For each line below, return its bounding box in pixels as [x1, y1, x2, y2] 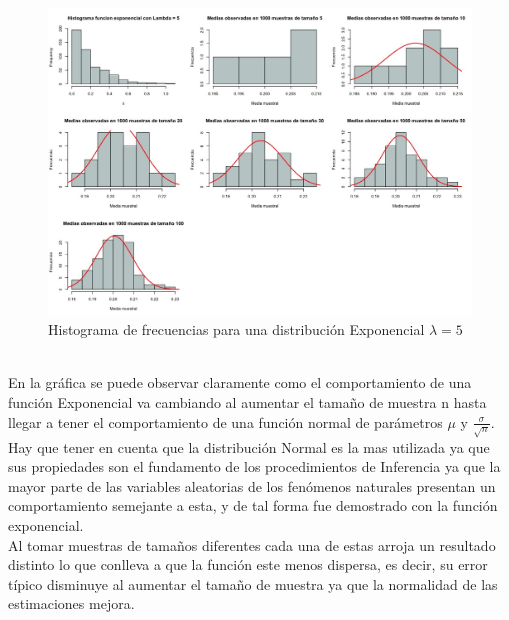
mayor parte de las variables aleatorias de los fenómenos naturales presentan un [8, 475, 496, 496]
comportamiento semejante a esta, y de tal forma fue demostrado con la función [8, 495, 498, 516]
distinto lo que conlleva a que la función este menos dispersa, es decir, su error [8, 554, 488, 575]
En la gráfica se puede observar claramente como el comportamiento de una [8, 372, 472, 393]
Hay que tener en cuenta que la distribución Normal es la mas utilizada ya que [8, 436, 490, 457]
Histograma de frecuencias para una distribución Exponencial [48, 319, 425, 340]
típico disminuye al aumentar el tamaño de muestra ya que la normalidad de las [8, 573, 498, 594]
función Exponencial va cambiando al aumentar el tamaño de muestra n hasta [8, 392, 487, 413]
